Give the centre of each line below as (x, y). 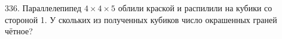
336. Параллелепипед (43, 8)
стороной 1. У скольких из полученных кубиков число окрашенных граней (141, 19)
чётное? (19, 31)
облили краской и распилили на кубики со (195, 8)
